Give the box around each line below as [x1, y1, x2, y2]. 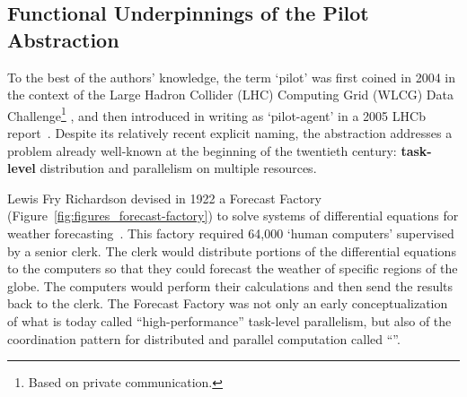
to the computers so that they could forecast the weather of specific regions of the [7, 259, 458, 278]
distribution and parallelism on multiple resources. [40, 159, 317, 177]
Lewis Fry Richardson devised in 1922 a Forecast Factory [7, 188, 322, 207]
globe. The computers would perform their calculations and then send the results [7, 276, 454, 295]
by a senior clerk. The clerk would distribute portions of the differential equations [7, 241, 456, 260]
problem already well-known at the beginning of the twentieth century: [7, 141, 397, 160]
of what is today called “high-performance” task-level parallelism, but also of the [7, 311, 452, 330]
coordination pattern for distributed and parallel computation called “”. [7, 329, 401, 348]
